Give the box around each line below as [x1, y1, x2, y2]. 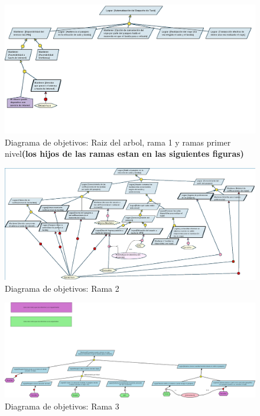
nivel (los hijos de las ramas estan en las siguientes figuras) [5, 147, 244, 160]
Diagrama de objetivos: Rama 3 [5, 399, 119, 412]
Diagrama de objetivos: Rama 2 [5, 282, 119, 294]
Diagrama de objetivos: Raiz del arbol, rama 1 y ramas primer [5, 136, 231, 148]
